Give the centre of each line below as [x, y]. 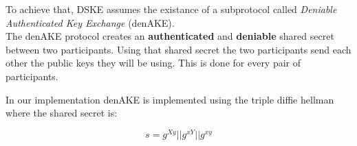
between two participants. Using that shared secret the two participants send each [178, 49]
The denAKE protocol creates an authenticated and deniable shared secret [170, 36]
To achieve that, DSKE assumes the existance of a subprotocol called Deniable [171, 9]
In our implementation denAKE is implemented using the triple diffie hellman [170, 99]
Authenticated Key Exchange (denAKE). [90, 22]
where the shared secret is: [62, 113]
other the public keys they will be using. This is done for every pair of [153, 63]
